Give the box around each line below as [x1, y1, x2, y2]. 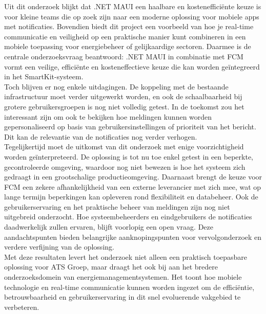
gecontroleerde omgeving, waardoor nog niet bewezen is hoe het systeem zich [4, 161, 245, 172]
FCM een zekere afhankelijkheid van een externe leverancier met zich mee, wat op [4, 181, 261, 192]
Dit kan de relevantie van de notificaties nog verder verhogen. [4, 131, 197, 142]
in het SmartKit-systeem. [4, 71, 84, 82]
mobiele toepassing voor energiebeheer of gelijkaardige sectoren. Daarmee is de [4, 41, 251, 52]
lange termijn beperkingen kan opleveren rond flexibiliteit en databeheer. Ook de [4, 191, 258, 202]
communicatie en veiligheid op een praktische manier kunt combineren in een [4, 31, 246, 41]
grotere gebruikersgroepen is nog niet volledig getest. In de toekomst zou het [4, 101, 244, 111]
